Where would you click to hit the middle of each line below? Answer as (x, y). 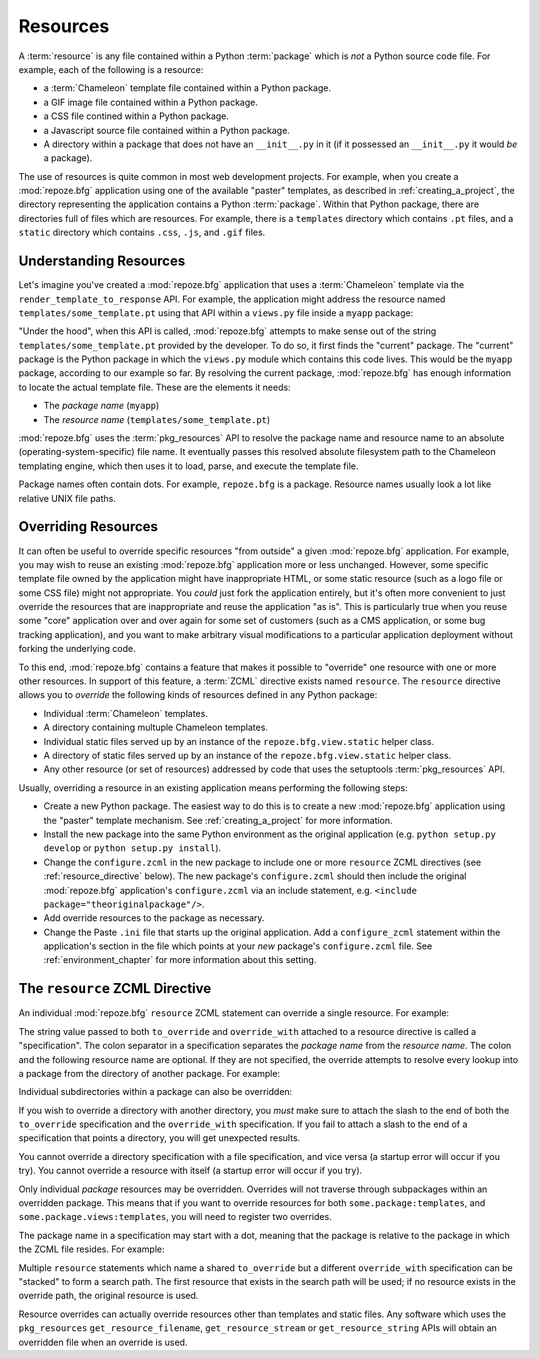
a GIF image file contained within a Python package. (151, 102)
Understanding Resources (102, 261)
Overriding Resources (88, 526)
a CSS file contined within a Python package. (136, 116)
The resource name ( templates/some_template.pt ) (157, 419)
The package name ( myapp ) (101, 406)
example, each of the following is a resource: (111, 69)
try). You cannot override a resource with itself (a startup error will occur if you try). (190, 1171)
